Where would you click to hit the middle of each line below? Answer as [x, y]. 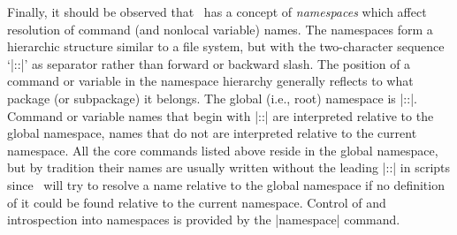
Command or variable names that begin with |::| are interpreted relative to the [221, 115]
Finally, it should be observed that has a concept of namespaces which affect [217, 11]
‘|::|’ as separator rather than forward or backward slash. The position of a [209, 63]
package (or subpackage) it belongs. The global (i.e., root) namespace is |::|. [212, 98]
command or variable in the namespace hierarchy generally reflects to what [210, 81]
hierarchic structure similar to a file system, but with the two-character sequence [226, 46]
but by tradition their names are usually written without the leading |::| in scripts [229, 167]
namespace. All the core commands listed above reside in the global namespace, [223, 150]
